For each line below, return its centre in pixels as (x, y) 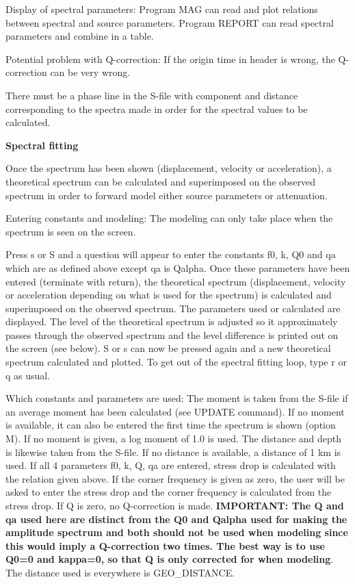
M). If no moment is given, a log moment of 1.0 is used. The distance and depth (174, 439)
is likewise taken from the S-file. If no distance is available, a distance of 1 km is (173, 452)
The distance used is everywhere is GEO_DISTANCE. (120, 572)
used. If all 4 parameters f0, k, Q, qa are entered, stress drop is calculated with (171, 465)
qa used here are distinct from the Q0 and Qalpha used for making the (176, 519)
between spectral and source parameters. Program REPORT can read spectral (170, 22)
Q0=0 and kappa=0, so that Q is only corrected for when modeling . (170, 559)
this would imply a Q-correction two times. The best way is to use (165, 545)
